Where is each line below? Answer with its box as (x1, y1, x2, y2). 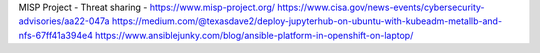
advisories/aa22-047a (18, 15, 110, 27)
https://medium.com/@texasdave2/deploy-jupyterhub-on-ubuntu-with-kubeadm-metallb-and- (111, 15, 503, 27)
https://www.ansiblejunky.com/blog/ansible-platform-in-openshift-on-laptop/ (95, 29, 414, 41)
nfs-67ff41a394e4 (18, 29, 94, 41)
